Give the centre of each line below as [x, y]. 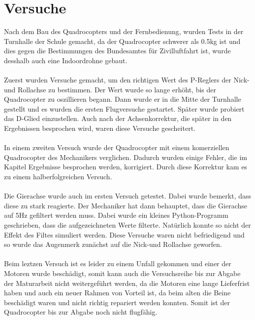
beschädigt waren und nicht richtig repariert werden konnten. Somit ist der [117, 302]
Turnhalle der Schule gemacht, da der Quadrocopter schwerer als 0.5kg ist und [122, 41]
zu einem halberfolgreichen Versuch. [58, 177]
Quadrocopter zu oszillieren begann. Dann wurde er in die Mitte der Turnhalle [123, 99]
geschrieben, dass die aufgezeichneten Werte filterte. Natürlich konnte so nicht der [127, 225]
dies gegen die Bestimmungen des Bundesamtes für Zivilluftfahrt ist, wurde [117, 51]
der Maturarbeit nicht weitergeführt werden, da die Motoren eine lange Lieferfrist [127, 283]
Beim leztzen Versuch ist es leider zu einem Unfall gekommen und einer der [118, 263]
